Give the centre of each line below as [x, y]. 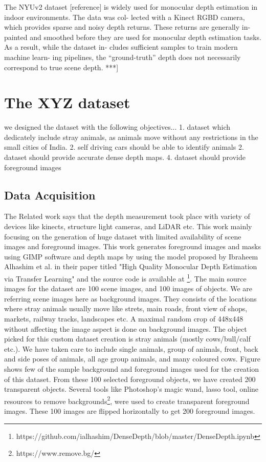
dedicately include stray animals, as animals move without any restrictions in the [131, 137]
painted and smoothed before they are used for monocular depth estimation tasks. [133, 37]
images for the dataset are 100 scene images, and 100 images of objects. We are [128, 288]
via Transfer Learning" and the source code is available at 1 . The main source [125, 278]
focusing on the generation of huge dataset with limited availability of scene [123, 236]
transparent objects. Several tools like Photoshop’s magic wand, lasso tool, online [131, 389]
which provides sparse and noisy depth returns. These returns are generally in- [127, 27]
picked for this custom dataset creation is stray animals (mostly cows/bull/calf [127, 339]
